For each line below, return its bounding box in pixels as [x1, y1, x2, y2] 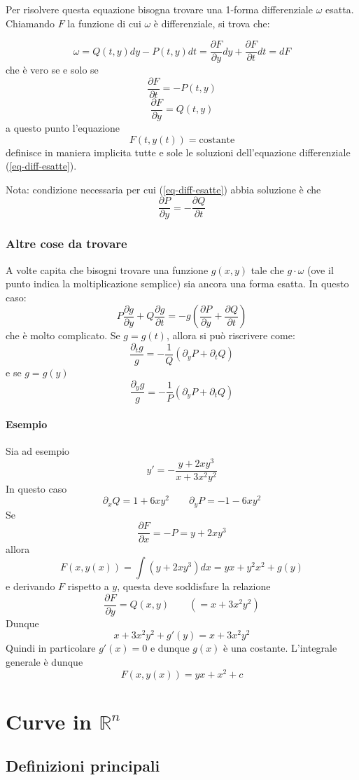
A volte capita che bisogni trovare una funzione [6, 262, 209, 277]
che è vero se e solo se [6, 62, 99, 77]
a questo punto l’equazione [6, 120, 120, 135]
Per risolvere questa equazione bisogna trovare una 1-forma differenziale [6, 2, 313, 16]
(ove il [307, 262, 334, 277]
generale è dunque [6, 654, 83, 669]
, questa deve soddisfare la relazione [117, 579, 271, 594]
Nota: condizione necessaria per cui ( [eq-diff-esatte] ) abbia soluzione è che [6, 182, 321, 196]
